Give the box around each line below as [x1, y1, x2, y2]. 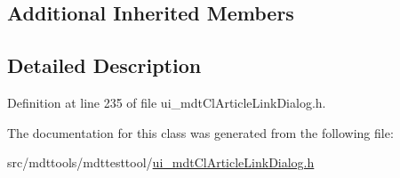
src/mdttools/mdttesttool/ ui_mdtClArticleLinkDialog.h [7, 153, 315, 172]
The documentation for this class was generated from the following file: [7, 123, 394, 142]
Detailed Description [7, 52, 202, 79]
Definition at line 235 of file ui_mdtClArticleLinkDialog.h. [7, 93, 326, 111]
